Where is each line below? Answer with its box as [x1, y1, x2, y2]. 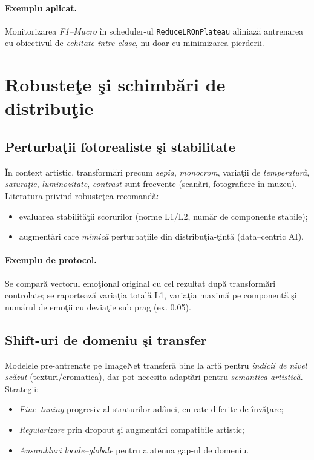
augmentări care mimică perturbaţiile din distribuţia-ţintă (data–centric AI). [19, 230, 304, 243]
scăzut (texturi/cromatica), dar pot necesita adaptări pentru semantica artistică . [5, 370, 303, 383]
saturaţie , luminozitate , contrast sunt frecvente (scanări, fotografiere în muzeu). [5, 177, 297, 190]
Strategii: [5, 382, 39, 395]
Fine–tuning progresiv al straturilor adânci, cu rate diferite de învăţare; [19, 402, 284, 415]
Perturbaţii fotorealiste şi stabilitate [5, 137, 235, 156]
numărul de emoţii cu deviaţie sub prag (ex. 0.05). [5, 300, 191, 313]
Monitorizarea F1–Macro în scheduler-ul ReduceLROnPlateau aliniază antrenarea [5, 24, 304, 37]
